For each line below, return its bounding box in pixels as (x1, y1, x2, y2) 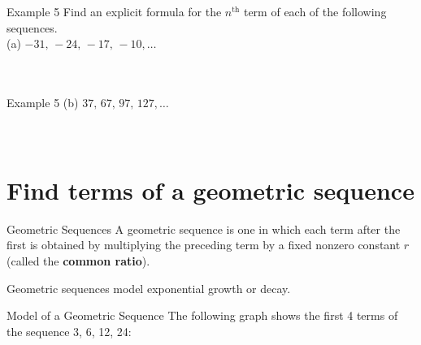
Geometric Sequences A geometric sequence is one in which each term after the (7, 220, 401, 237)
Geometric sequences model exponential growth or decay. (7, 279, 291, 296)
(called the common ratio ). (7, 252, 150, 270)
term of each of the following (243, 3, 387, 19)
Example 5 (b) (7, 93, 79, 110)
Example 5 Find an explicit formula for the (7, 3, 222, 19)
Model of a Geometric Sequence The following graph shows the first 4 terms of (7, 307, 398, 324)
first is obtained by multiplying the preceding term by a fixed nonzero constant (7, 236, 401, 253)
